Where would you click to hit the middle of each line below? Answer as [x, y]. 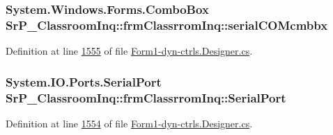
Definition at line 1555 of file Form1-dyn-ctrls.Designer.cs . [129, 51]
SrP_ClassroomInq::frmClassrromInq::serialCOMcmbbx [167, 25]
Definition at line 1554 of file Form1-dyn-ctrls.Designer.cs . [129, 123]
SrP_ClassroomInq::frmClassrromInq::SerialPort [146, 97]
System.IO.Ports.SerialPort [84, 81]
